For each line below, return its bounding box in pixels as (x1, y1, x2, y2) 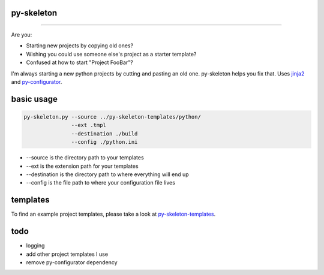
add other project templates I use (26, 250, 108, 258)
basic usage (11, 93, 58, 104)
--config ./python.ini (71, 138, 138, 146)
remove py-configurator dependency (26, 258, 118, 266)
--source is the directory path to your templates (26, 154, 144, 161)
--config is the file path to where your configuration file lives (26, 179, 175, 186)
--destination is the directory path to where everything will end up (26, 171, 189, 178)
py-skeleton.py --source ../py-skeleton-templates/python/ (23, 113, 201, 120)
